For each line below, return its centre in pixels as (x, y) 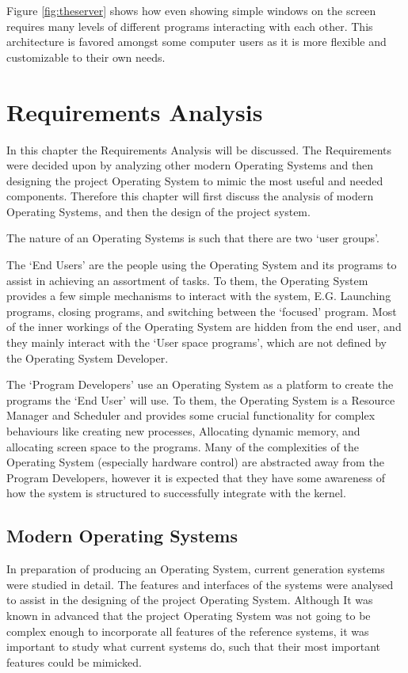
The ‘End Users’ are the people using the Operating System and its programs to (202, 265)
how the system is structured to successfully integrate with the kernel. (176, 493)
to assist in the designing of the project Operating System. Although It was (190, 600)
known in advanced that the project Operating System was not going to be (189, 615)
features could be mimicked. (74, 662)
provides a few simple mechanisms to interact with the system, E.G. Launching (199, 296)
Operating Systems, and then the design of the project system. (158, 211)
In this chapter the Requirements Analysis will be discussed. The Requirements (199, 149)
